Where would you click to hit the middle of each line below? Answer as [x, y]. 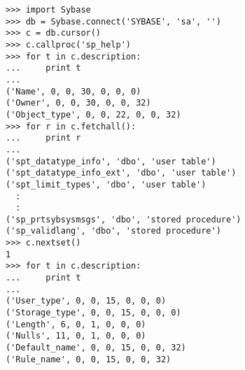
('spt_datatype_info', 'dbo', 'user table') [111, 161]
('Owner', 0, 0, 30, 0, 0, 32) [78, 103]
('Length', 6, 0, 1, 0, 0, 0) [76, 324]
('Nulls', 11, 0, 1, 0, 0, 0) [76, 336]
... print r [43, 138]
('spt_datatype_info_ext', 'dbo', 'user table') [121, 173]
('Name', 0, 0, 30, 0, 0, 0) [73, 91]
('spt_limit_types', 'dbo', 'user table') [106, 184]
